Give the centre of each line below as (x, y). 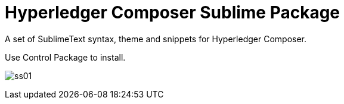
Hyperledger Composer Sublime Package (173, 12)
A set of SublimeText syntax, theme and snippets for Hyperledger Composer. (156, 39)
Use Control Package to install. (65, 57)
